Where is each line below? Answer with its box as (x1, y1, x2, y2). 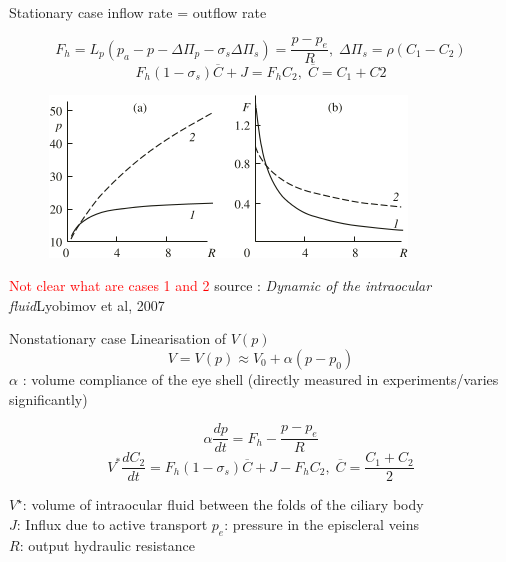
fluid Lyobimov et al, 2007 (9, 294, 165, 315)
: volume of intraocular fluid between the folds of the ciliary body (22, 494, 424, 515)
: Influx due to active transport (16, 513, 208, 534)
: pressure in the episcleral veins (224, 513, 420, 534)
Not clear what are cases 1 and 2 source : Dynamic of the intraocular (9, 275, 432, 296)
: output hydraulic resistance (19, 534, 195, 555)
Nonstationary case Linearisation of (9, 328, 227, 349)
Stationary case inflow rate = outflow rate (9, 2, 267, 22)
